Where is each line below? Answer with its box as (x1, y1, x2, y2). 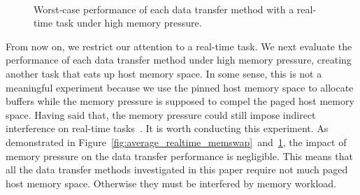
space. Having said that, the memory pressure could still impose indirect (6, 107, 316, 122)
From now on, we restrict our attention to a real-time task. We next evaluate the (6, 38, 352, 53)
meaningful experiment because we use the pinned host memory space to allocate (6, 80, 354, 94)
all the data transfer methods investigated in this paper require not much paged (6, 162, 348, 177)
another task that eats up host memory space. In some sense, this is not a (6, 66, 322, 80)
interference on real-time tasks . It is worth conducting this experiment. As (6, 121, 329, 136)
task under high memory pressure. (55, 15, 202, 30)
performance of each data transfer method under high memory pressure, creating (6, 52, 352, 67)
